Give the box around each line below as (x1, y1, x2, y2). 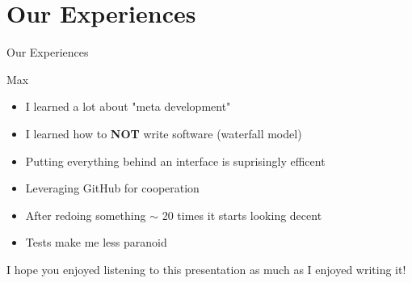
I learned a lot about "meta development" (25, 98, 231, 115)
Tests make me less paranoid (25, 234, 167, 251)
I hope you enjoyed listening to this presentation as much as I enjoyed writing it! (6, 260, 406, 277)
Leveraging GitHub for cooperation (25, 180, 200, 196)
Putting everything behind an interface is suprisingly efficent (25, 152, 326, 169)
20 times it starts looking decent (162, 206, 322, 223)
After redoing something (25, 206, 146, 223)
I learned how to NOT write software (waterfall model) (25, 125, 302, 141)
